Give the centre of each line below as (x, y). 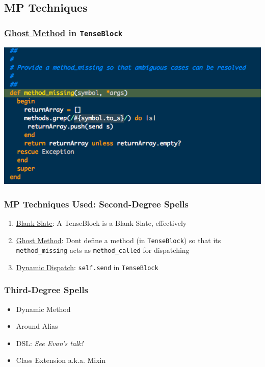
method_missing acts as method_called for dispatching (103, 250)
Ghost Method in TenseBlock (63, 32)
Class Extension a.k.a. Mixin (61, 360)
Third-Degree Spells (46, 290)
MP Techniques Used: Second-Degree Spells (96, 204)
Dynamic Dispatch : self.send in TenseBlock (87, 267)
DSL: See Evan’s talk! (50, 343)
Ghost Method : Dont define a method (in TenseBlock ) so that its (118, 240)
